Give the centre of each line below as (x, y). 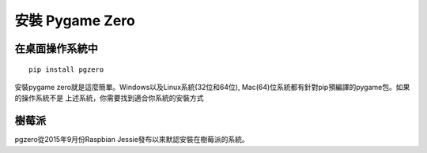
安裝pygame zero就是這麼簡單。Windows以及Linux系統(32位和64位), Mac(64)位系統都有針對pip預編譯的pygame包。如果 (212, 87)
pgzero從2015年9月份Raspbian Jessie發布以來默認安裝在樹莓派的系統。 (132, 140)
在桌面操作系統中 (56, 49)
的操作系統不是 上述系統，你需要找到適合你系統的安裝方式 (109, 98)
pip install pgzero (66, 69)
